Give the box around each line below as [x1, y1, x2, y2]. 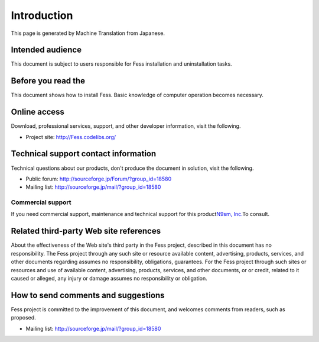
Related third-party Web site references [11, 226, 161, 236]
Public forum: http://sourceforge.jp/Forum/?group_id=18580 [25, 175, 172, 182]
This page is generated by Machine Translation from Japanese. [11, 30, 165, 37]
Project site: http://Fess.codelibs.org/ [25, 133, 116, 140]
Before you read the [11, 76, 86, 86]
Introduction [11, 9, 73, 22]
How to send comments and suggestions [11, 290, 165, 300]
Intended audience [11, 45, 82, 55]
